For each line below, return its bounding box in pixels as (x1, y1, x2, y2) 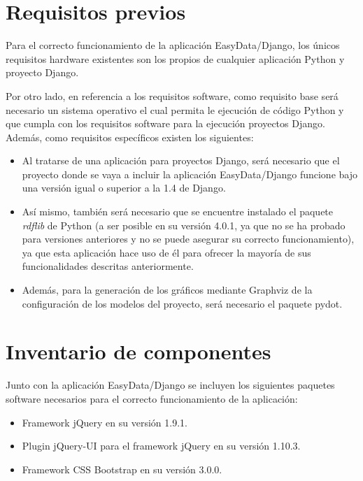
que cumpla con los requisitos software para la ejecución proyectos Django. (6, 116, 325, 131)
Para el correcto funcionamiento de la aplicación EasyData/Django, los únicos (6, 38, 340, 52)
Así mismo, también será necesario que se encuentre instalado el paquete (22, 204, 334, 219)
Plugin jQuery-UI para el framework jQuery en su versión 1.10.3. (22, 438, 301, 453)
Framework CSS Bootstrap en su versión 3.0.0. (22, 461, 222, 476)
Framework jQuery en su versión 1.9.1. (22, 415, 187, 429)
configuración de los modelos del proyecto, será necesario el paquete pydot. (22, 296, 343, 310)
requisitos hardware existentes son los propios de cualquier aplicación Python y (6, 51, 345, 66)
